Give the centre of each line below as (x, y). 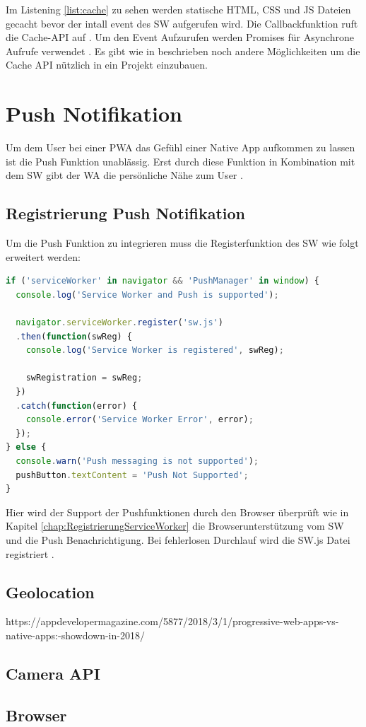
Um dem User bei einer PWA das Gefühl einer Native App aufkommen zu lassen (181, 147)
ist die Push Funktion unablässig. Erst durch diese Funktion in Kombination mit (181, 161)
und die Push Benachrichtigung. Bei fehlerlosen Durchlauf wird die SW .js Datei (178, 539)
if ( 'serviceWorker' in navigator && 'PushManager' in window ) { (163, 281)
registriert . (30, 553)
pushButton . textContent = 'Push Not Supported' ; (132, 475)
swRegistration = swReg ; (84, 378)
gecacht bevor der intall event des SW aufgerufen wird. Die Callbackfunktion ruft (182, 23)
